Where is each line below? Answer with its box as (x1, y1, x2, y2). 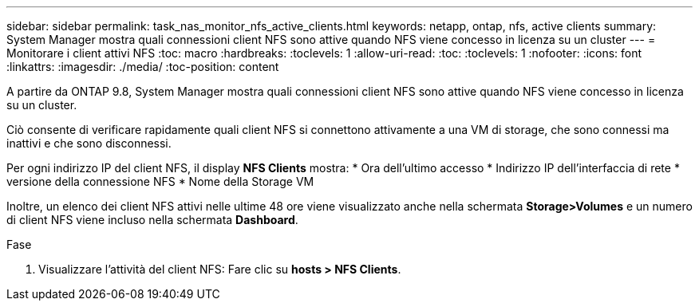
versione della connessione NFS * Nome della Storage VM (6, 175, 314, 188)
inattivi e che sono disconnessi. (6, 136, 172, 150)
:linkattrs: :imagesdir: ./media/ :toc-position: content (6, 60, 279, 73)
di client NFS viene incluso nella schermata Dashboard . (6, 213, 298, 226)
